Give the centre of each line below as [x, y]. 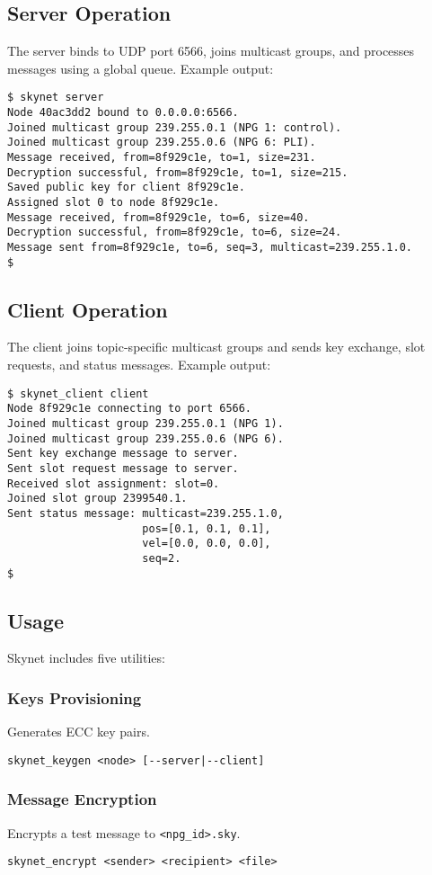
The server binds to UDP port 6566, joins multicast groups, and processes [211, 51]
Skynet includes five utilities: [86, 658]
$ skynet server [56, 98]
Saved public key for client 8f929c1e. [126, 187]
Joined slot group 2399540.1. [97, 499]
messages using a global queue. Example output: [141, 68]
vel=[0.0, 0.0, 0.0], [207, 544]
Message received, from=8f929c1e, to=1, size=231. [162, 158]
